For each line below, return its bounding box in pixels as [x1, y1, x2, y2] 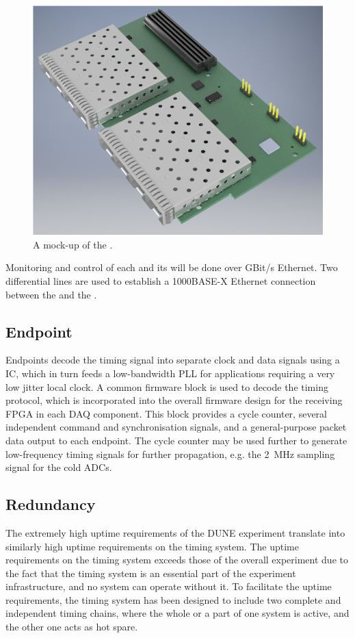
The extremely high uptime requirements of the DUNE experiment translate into [5, 525, 345, 539]
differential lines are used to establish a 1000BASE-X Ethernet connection [5, 273, 316, 288]
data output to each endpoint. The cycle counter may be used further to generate [5, 433, 347, 447]
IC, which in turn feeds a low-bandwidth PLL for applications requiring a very [5, 366, 335, 380]
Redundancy [5, 494, 96, 515]
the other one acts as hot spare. [5, 620, 138, 634]
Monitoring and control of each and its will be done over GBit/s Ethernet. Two [5, 260, 338, 275]
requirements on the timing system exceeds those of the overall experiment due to [5, 552, 348, 567]
